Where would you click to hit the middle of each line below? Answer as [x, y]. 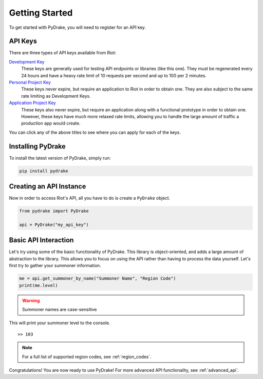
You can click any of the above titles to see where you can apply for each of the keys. [95, 132]
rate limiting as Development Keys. [56, 96]
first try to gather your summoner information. [55, 266]
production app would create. [51, 123]
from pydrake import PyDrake [54, 211]
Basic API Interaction [41, 240]
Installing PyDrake [37, 146]
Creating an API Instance [47, 186]
